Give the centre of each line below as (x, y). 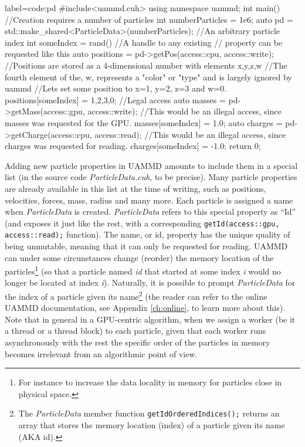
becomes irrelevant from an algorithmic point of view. (101, 353)
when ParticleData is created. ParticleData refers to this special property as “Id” (150, 211)
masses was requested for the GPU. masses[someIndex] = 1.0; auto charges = (144, 122)
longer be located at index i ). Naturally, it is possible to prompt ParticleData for (150, 282)
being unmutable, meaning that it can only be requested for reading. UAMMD (146, 246)
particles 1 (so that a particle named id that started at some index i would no (143, 270)
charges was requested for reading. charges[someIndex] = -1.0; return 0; (133, 146)
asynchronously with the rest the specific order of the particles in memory (138, 342)
